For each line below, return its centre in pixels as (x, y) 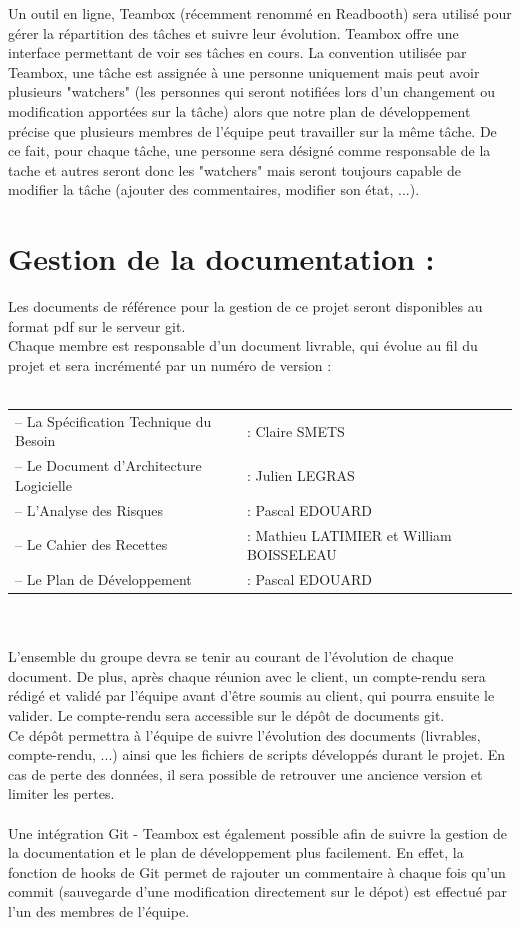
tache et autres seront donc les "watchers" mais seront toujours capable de (234, 169)
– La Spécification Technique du (113, 420)
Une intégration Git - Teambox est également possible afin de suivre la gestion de (258, 832)
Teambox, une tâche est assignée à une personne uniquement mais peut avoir (244, 71)
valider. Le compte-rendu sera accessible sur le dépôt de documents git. (226, 715)
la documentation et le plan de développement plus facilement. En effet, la (236, 852)
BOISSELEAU (291, 554)
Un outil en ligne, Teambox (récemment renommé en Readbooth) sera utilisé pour (260, 13)
